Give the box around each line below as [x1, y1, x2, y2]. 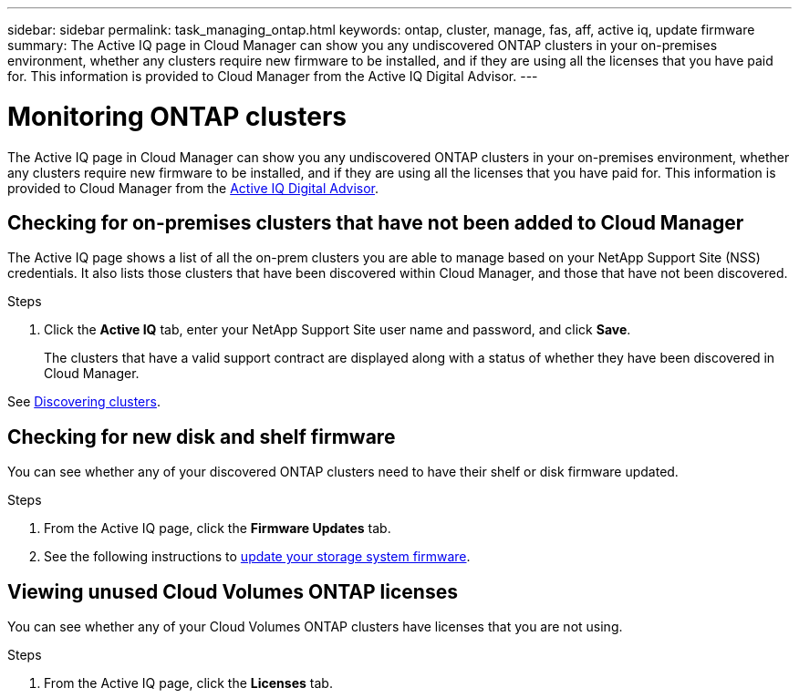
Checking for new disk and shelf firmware [7, 425, 396, 448]
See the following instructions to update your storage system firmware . [44, 549, 471, 565]
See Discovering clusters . [7, 394, 161, 410]
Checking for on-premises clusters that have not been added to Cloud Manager [7, 210, 744, 234]
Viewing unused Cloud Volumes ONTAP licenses [7, 580, 458, 603]
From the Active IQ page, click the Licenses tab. [44, 675, 333, 692]
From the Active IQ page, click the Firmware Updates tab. [44, 520, 391, 537]
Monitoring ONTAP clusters [7, 100, 348, 132]
